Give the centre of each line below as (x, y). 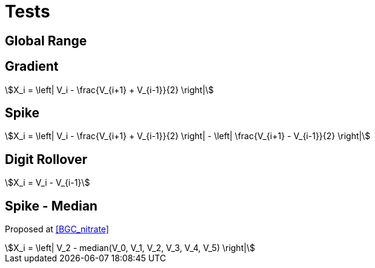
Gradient (32, 67)
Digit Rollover (46, 159)
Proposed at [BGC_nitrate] (57, 229)
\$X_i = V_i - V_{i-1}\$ (48, 183)
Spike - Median (51, 206)
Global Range (46, 41)
